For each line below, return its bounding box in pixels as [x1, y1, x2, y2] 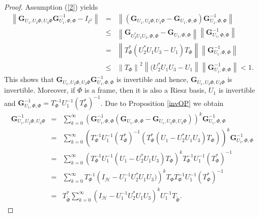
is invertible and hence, [116, 74, 189, 85]
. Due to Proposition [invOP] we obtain [100, 97, 224, 108]
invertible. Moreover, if [4, 85, 75, 95]
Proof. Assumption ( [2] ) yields [4, 2, 98, 12]
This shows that [4, 74, 54, 85]
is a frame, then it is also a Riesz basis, [84, 85, 207, 95]
